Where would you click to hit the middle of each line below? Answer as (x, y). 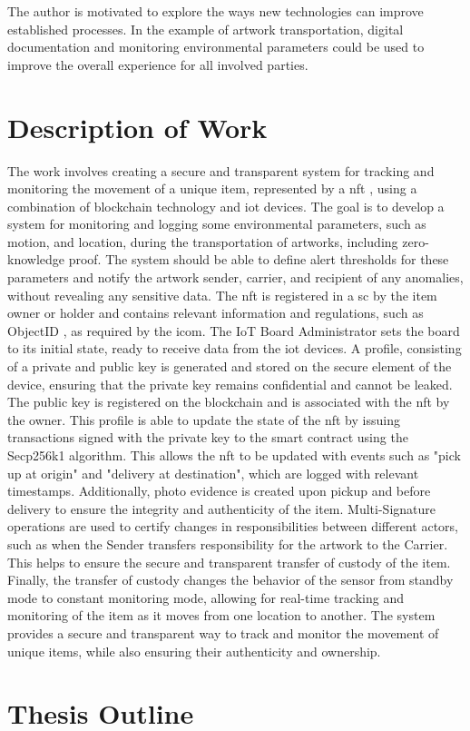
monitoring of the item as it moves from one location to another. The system (221, 615)
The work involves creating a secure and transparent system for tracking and (221, 170)
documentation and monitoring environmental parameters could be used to (216, 47)
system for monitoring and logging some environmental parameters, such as (217, 224)
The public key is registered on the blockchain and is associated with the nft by (229, 402)
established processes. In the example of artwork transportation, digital (206, 29)
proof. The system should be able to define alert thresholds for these (259, 259)
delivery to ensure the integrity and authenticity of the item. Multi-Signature (221, 508)
